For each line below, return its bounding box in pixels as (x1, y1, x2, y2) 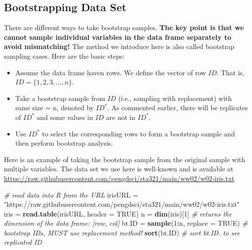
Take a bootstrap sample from (15, 93, 105, 103)
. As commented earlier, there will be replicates (107, 102, 248, 113)
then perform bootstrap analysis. (15, 138, 113, 148)
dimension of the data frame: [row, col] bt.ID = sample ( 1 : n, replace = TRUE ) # (4, 218, 248, 228)
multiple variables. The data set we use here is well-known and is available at (4, 164, 234, 174)
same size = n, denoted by (15, 102, 94, 113)
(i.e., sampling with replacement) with (118, 93, 232, 103)
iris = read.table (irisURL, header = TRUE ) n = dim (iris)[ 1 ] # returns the (4, 208, 232, 218)
